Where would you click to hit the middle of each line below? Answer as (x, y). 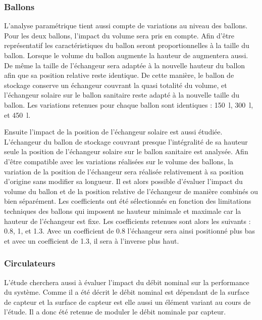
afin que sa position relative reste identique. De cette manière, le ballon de (119, 75)
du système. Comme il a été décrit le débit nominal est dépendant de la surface (127, 292)
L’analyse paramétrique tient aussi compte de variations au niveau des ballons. (126, 26)
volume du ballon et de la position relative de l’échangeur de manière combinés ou (131, 191)
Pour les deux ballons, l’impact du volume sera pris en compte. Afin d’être (119, 35)
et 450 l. (17, 115)
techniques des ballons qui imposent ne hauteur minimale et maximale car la (123, 211)
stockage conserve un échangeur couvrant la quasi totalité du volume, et (116, 85)
